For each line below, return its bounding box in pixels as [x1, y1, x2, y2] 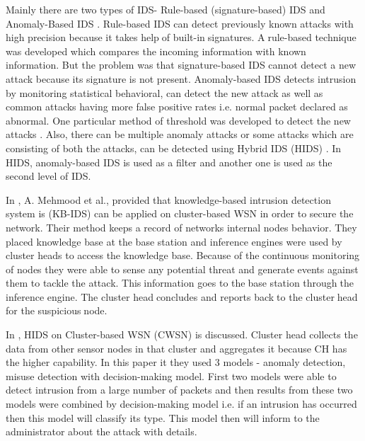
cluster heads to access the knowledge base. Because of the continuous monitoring [6, 248, 360, 263]
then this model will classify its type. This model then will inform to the [6, 410, 320, 425]
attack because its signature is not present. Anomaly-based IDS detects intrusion [6, 71, 357, 86]
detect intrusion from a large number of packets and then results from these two [6, 382, 353, 397]
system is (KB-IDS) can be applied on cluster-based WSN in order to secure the [6, 206, 354, 221]
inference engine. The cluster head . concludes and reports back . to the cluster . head [6, 289, 358, 304]
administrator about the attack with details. [6, 424, 197, 439]
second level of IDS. [6, 168, 91, 183]
